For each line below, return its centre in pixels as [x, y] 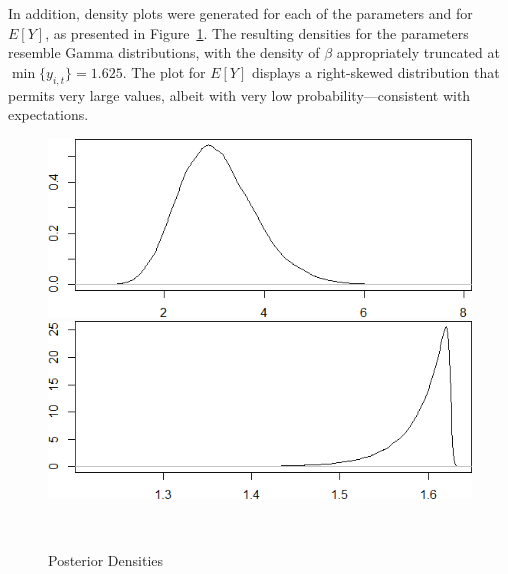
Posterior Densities [106, 560]
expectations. [48, 114]
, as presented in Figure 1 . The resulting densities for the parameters [257, 32]
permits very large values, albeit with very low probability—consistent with [239, 94]
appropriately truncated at [418, 52]
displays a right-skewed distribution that [375, 71]
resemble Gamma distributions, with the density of [164, 52]
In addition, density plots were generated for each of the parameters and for [240, 13]
